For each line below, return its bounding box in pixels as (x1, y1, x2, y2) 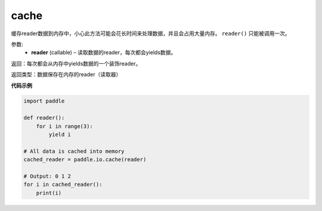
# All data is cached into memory (23, 148, 125, 154)
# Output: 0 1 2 (23, 173, 72, 179)
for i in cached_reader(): (23, 181, 103, 188)
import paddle (23, 98, 65, 104)
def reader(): (23, 114, 65, 122)
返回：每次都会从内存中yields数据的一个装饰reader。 (11, 60, 141, 67)
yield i (48, 131, 72, 138)
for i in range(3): (36, 123, 94, 129)
